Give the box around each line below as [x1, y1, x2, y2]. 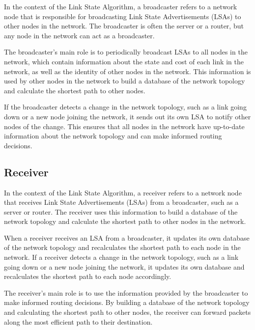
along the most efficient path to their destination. [4, 316, 153, 327]
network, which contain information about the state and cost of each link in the [4, 56, 244, 66]
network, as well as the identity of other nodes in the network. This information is [4, 66, 251, 76]
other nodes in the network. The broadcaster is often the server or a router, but [4, 21, 244, 31]
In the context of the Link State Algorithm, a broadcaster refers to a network [4, 1, 237, 11]
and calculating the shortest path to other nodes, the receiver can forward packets [4, 307, 251, 317]
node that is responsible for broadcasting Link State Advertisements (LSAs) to [4, 11, 241, 21]
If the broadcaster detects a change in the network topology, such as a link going [4, 102, 247, 112]
